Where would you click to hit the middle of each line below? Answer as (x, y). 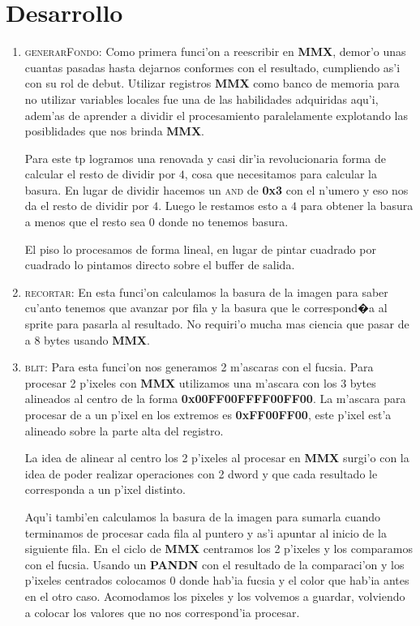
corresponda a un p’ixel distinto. (105, 489)
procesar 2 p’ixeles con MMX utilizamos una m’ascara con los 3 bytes (200, 382)
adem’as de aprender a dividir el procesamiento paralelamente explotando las (216, 115)
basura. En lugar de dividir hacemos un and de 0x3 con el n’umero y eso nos (216, 189)
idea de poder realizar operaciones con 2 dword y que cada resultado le (201, 473)
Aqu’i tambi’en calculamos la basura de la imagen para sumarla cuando (203, 516)
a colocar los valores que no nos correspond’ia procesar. (162, 612)
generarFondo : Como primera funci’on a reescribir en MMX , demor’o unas (215, 51)
